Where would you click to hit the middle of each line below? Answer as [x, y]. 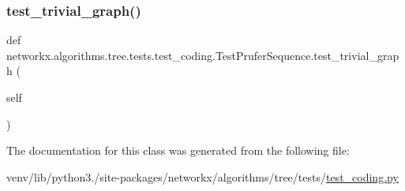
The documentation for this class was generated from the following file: [178, 150]
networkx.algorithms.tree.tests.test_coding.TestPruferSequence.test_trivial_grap [203, 55]
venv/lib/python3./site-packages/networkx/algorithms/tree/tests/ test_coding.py [202, 176]
